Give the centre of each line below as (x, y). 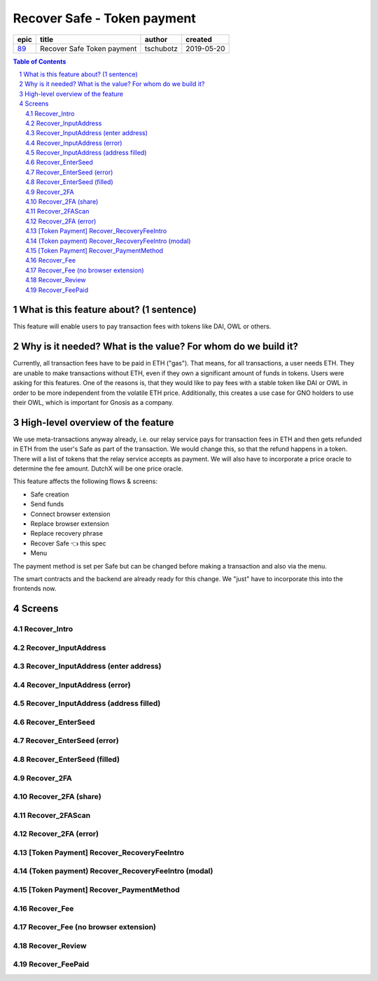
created (199, 39)
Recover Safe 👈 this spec (68, 543)
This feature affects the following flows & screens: (85, 481)
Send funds (47, 504)
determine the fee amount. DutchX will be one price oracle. (98, 468)
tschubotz (161, 48)
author (156, 39)
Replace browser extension (70, 523)
